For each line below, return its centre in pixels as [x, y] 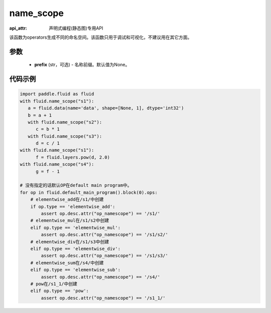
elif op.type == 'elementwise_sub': [75, 270]
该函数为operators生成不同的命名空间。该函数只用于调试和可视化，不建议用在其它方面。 [101, 37]
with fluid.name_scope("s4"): [57, 164]
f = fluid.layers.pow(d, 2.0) [73, 157]
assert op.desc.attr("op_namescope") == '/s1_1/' [103, 298]
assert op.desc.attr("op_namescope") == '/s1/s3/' [104, 256]
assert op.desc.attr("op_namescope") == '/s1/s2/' [104, 235]
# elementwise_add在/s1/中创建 [67, 199]
